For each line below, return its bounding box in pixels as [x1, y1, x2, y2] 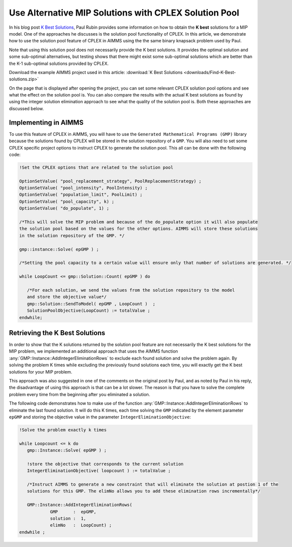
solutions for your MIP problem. [9, 369, 73, 375]
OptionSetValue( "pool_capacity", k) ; [19, 199, 114, 204]
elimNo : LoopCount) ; [50, 523, 112, 528]
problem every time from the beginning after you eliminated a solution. [9, 391, 150, 397]
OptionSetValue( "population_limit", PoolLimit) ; [19, 192, 143, 197]
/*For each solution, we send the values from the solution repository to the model [27, 287, 235, 293]
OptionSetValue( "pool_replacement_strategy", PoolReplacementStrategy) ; [19, 178, 202, 184]
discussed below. [9, 105, 44, 112]
